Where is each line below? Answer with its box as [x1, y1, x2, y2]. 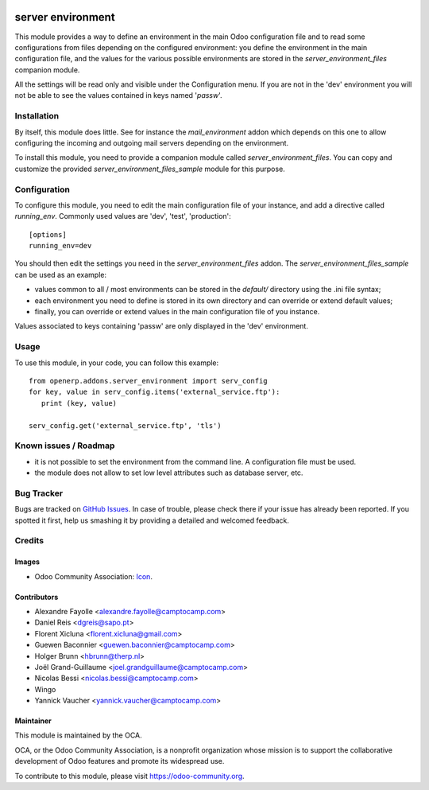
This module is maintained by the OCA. [14, 730, 142, 740]
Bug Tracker [14, 488, 64, 499]
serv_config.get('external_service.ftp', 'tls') [29, 421, 222, 430]
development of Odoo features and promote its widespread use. [14, 757, 225, 766]
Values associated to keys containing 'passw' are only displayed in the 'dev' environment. [14, 321, 309, 331]
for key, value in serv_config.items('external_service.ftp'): [29, 387, 280, 397]
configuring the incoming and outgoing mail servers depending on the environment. [14, 138, 289, 147]
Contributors [14, 592, 59, 601]
